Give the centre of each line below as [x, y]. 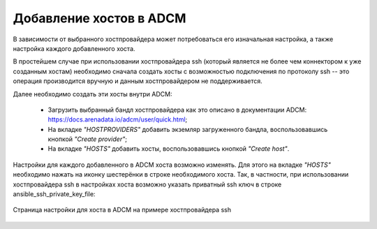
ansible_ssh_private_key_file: [54, 194]
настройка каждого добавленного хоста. [74, 48]
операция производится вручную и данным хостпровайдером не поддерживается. [138, 81]
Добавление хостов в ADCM [99, 18]
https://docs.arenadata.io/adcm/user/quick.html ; [118, 119]
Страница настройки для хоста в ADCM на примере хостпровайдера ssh [122, 210]
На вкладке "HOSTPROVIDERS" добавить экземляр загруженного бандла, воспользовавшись [188, 129]
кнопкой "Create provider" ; [87, 139]
